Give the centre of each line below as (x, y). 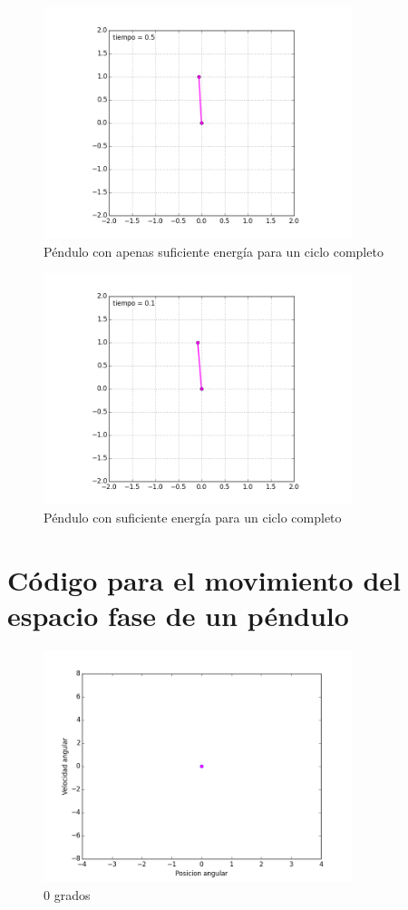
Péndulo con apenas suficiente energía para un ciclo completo (214, 251)
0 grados (67, 894)
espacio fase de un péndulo (178, 615)
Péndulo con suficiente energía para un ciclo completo (193, 517)
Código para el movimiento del (204, 579)
